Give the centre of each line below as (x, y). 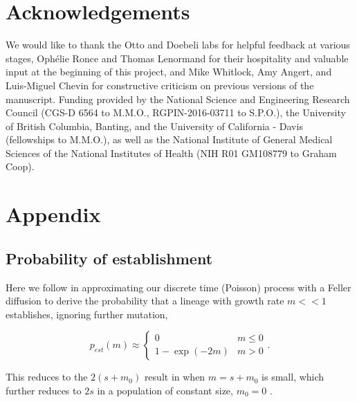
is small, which (293, 377)
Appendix (53, 214)
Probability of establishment (109, 258)
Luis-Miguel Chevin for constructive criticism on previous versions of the (160, 85)
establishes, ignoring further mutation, (87, 314)
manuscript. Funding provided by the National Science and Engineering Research (178, 99)
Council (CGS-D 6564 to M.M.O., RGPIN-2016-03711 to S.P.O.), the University (176, 112)
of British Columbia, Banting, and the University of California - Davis (154, 126)
